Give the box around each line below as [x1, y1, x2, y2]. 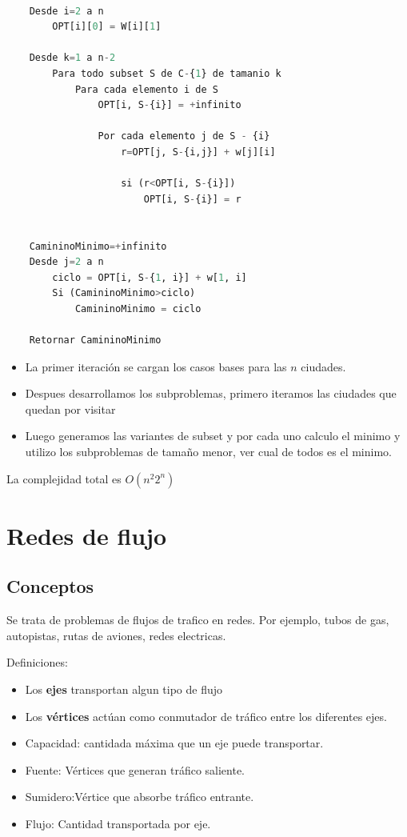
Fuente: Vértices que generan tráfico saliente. [25, 761, 245, 778]
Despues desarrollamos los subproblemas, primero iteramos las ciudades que [25, 385, 397, 402]
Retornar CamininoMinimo [29, 334, 162, 346]
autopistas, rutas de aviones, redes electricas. [6, 627, 226, 643]
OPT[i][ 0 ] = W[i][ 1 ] [52, 21, 162, 33]
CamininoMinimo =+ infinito [29, 240, 167, 252]
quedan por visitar [25, 400, 116, 417]
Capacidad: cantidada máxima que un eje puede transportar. [25, 735, 324, 751]
